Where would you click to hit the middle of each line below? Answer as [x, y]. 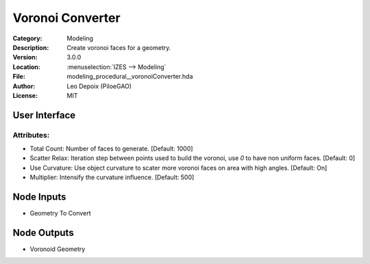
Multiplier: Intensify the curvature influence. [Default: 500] [112, 177]
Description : [31, 47]
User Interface [44, 115]
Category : [27, 38]
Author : [24, 86]
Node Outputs [44, 233]
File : [19, 77]
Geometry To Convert [61, 213]
